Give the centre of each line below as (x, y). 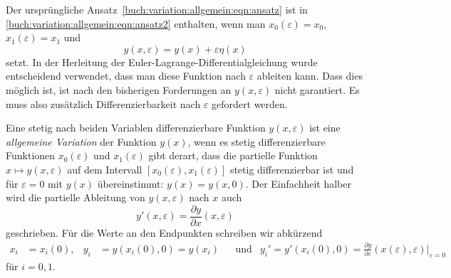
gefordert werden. (250, 103)
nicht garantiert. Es (317, 89)
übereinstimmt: (130, 183)
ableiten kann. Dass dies (310, 76)
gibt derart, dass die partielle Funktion (233, 155)
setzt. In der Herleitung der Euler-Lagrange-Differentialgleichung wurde (162, 62)
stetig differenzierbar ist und (292, 169)
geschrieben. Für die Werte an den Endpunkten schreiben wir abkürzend (164, 232)
